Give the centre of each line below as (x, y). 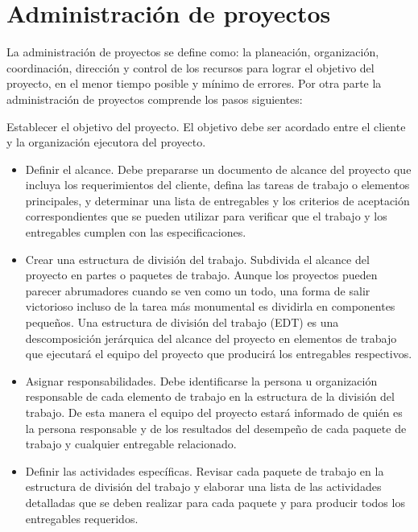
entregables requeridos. (82, 518)
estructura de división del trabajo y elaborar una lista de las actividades (203, 487)
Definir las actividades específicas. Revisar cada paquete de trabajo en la (205, 470)
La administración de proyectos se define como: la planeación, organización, (193, 52)
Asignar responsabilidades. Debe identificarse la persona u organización (201, 380)
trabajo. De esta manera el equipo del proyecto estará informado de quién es (214, 412)
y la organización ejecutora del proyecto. (106, 142)
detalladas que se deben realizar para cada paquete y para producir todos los (215, 502)
